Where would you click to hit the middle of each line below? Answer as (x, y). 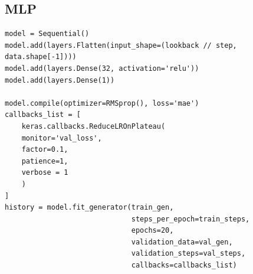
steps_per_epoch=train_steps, (190, 219)
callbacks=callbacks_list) (184, 265)
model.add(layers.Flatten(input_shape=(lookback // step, (121, 45)
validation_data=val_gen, (182, 242)
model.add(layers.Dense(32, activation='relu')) (102, 68)
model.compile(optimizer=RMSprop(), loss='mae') (102, 103)
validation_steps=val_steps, (188, 254)
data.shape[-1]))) (41, 57)
